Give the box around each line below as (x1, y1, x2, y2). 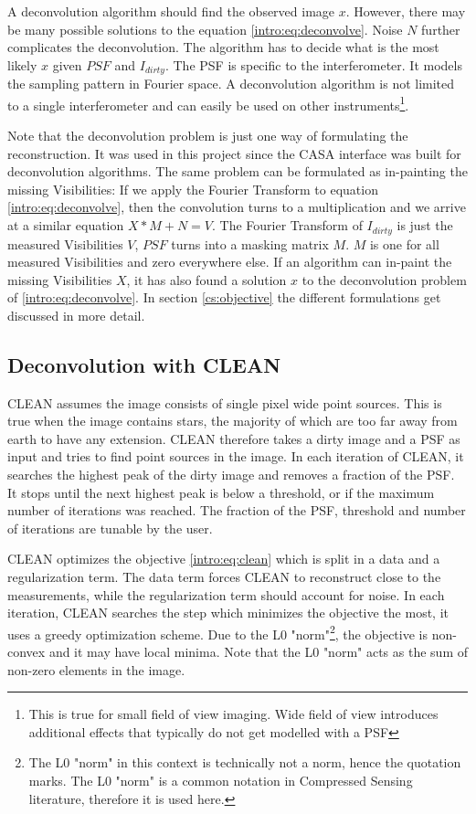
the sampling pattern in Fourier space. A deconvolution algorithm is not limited (7, 74, 455, 93)
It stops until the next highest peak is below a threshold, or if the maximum (7, 482, 435, 502)
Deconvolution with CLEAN (7, 350, 281, 378)
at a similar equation (7, 216, 124, 235)
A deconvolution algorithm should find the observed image (7, 2, 335, 20)
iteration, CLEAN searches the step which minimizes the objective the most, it (7, 603, 450, 622)
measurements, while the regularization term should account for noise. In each (7, 585, 445, 604)
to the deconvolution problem (301, 270, 467, 289)
